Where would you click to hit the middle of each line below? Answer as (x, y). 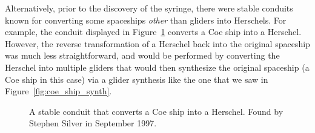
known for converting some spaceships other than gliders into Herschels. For (146, 20)
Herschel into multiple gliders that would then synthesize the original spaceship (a (157, 67)
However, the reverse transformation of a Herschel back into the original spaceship (157, 43)
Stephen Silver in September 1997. (93, 123)
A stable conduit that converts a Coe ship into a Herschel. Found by (156, 111)
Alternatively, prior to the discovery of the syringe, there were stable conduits (149, 8)
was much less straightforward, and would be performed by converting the (142, 55)
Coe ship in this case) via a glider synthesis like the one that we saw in (137, 79)
